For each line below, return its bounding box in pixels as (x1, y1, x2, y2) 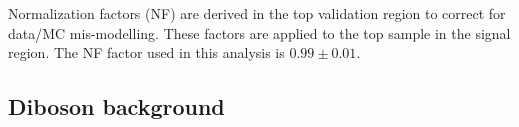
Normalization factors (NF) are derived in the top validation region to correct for (8, 3, 506, 23)
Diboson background (8, 91, 225, 122)
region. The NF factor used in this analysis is (8, 42, 285, 63)
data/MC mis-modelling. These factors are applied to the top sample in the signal (8, 22, 511, 43)
